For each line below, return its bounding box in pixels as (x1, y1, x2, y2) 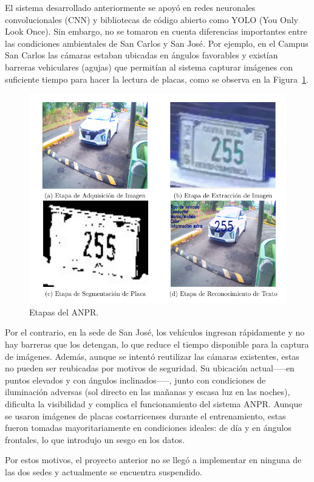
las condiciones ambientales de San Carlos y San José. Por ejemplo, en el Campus (5, 36, 309, 49)
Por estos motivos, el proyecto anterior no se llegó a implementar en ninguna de (5, 453, 302, 466)
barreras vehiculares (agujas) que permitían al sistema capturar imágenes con (5, 60, 293, 73)
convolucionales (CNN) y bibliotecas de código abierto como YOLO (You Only (5, 13, 298, 26)
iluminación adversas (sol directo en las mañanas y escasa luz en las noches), (5, 385, 290, 398)
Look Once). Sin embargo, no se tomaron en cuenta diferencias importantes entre (5, 25, 307, 38)
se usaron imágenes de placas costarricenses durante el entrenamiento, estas (5, 409, 286, 422)
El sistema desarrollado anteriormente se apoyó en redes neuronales (5, 1, 256, 13)
